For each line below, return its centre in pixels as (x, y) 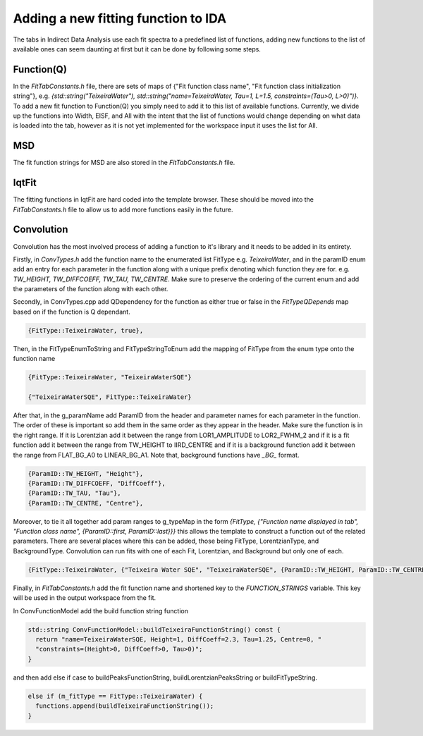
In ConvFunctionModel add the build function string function (100, 611)
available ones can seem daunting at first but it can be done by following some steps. (137, 49)
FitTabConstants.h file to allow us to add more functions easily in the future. (123, 209)
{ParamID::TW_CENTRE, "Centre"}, (86, 503)
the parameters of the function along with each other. (91, 289)
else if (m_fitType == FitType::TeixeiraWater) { (115, 696)
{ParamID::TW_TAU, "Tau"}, (74, 493)
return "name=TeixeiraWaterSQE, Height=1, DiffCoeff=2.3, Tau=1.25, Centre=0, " (179, 639)
